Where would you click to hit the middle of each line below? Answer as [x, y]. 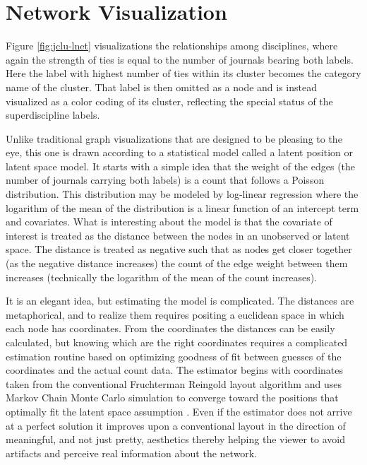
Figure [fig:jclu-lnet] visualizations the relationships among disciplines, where [172, 46]
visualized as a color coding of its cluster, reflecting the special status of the [169, 101]
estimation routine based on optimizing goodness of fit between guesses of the [174, 356]
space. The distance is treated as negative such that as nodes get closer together [179, 249]
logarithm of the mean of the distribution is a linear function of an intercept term [182, 207]
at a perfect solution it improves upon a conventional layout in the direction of [176, 425]
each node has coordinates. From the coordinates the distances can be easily [170, 328]
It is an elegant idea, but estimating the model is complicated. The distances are [180, 301]
